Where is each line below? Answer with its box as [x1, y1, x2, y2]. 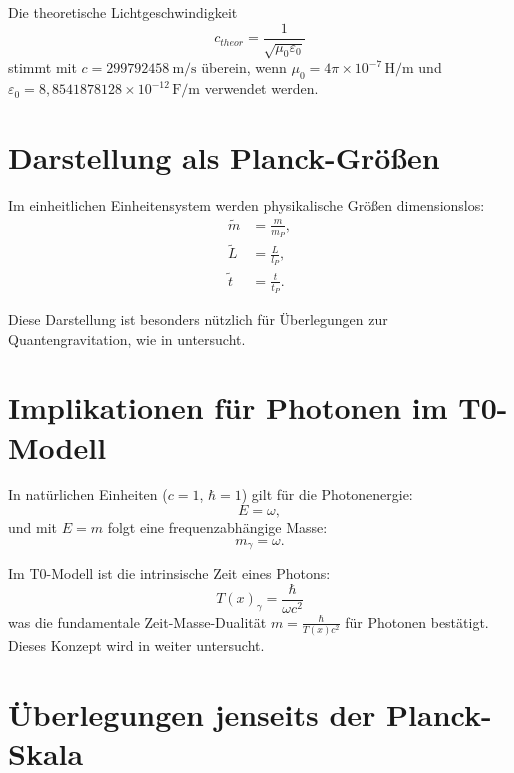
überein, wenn [201, 57, 287, 78]
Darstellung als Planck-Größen [8, 137, 440, 177]
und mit [8, 517, 58, 538]
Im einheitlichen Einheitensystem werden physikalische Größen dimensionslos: [8, 194, 485, 215]
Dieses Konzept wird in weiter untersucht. [8, 635, 265, 656]
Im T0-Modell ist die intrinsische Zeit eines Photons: [8, 563, 331, 584]
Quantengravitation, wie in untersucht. [8, 328, 246, 349]
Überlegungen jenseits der [8, 693, 376, 734]
